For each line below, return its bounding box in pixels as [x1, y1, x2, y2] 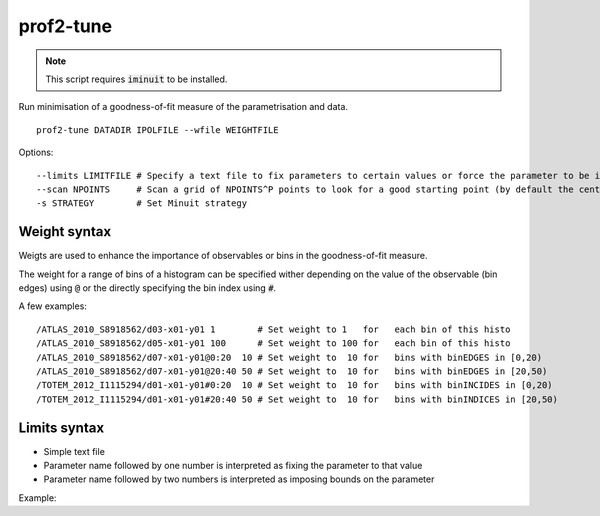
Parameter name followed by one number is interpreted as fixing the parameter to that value [43, 460, 423, 471]
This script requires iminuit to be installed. [45, 73, 228, 85]
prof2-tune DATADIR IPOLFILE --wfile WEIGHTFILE [36, 124, 279, 135]
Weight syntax [18, 223, 112, 240]
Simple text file [43, 445, 105, 457]
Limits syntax [18, 419, 105, 436]
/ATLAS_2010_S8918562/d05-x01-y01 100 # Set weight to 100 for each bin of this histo [36, 338, 511, 349]
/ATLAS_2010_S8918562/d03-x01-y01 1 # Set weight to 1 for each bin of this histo [36, 323, 511, 335]
